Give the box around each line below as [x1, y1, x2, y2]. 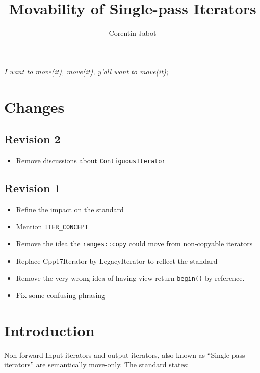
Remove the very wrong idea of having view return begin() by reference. [16, 272, 245, 283]
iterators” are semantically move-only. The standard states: [4, 359, 189, 370]
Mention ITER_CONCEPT [16, 221, 88, 232]
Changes [4, 96, 65, 117]
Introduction [4, 319, 95, 340]
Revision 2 [4, 131, 61, 147]
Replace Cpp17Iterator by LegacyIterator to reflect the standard [16, 255, 218, 266]
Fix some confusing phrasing [16, 289, 106, 300]
